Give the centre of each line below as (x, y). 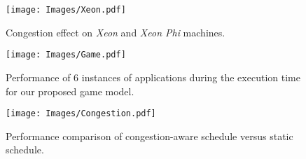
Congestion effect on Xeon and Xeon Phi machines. (116, 32)
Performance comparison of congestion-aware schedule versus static (149, 136)
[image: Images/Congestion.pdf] (81, 114)
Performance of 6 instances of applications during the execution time (153, 77)
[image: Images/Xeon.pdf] (66, 10)
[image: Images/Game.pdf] (66, 55)
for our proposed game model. (70, 91)
